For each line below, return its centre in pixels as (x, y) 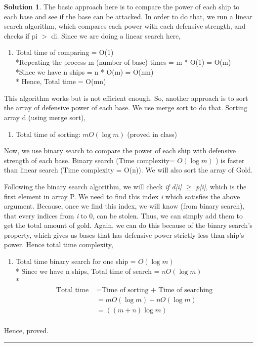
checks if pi (21, 35)
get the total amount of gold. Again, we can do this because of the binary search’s (128, 225)
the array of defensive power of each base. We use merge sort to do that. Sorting (126, 108)
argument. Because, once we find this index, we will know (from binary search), (124, 206)
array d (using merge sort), (45, 117)
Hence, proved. (26, 330)
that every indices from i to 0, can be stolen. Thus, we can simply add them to (123, 215)
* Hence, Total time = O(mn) (61, 81)
